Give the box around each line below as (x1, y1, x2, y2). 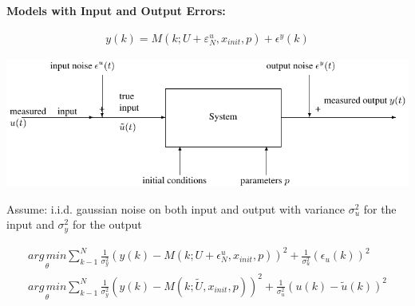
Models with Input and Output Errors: (6, 2, 226, 18)
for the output (72, 216, 142, 233)
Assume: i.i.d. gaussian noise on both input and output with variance (6, 200, 345, 217)
